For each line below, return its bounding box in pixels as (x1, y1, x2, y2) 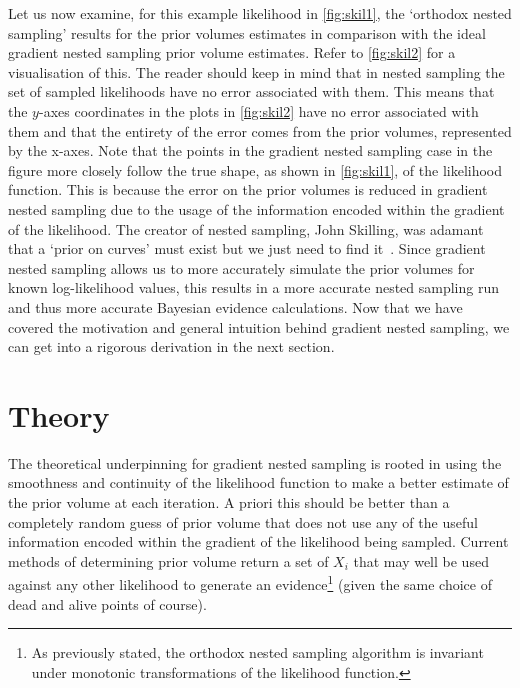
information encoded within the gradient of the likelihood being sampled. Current (8, 531, 509, 552)
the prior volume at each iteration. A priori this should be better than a (8, 492, 450, 512)
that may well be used (353, 550, 489, 571)
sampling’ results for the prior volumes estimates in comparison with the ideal (8, 22, 486, 43)
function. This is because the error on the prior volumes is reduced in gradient (8, 179, 488, 200)
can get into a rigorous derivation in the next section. (8, 336, 335, 357)
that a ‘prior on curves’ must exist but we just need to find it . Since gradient (8, 238, 486, 259)
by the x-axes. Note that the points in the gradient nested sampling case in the (8, 140, 493, 161)
